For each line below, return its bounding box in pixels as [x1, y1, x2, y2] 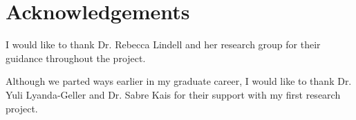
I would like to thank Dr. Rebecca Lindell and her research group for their [6, 37, 321, 52]
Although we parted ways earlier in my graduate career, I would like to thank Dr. [6, 74, 352, 88]
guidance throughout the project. [6, 50, 146, 65]
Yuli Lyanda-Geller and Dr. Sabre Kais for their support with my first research [6, 87, 341, 101]
